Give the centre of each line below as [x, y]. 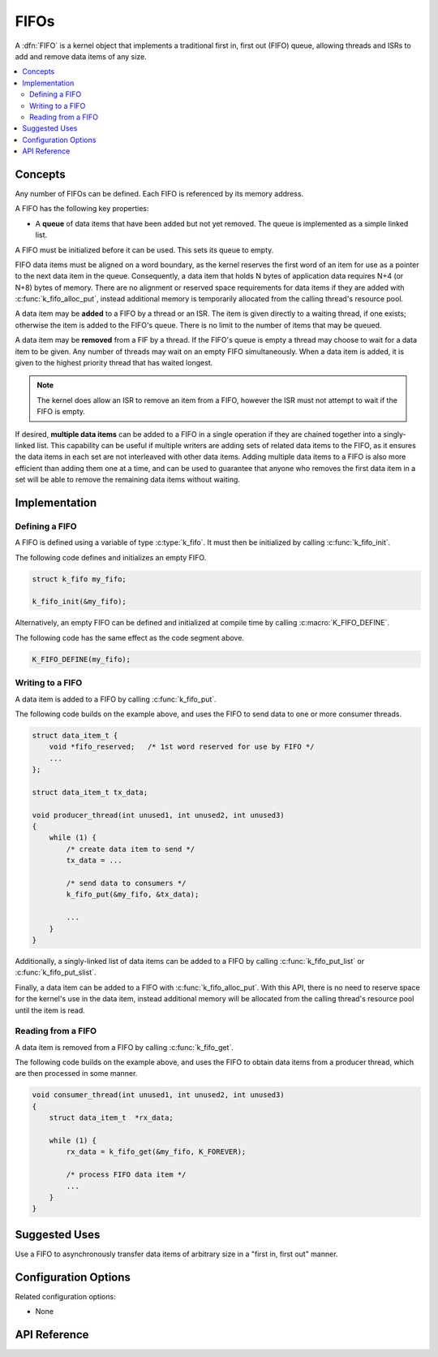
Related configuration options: [66, 1296]
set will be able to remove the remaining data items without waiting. [128, 480]
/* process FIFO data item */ [126, 1175]
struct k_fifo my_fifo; [79, 579]
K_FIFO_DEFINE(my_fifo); [82, 659]
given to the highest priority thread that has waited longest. [114, 363]
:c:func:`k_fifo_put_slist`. [56, 972]
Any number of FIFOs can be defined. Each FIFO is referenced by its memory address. [159, 193]
